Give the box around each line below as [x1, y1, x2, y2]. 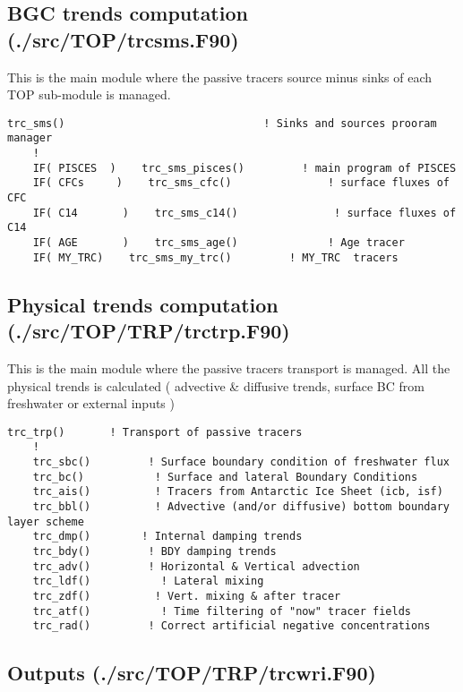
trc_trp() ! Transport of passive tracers [7, 425, 303, 439]
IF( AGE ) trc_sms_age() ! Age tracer [32, 236, 405, 250]
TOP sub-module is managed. [7, 85, 171, 104]
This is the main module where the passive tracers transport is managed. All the [7, 358, 450, 377]
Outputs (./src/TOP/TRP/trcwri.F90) [7, 659, 376, 687]
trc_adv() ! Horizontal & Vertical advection [32, 560, 360, 573]
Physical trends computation [7, 290, 279, 318]
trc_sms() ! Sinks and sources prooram [7, 116, 437, 130]
